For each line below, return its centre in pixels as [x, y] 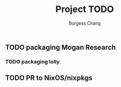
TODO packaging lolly [33, 61]
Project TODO [85, 9]
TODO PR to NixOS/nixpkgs [49, 78]
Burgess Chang [85, 23]
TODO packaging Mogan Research [60, 47]
